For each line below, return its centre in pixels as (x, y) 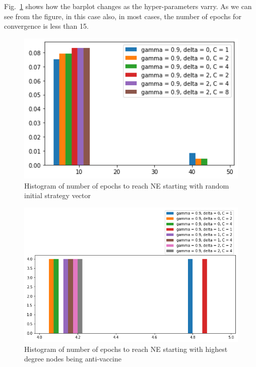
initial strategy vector (57, 195)
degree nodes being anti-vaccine (73, 359)
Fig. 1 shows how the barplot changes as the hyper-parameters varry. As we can (128, 6)
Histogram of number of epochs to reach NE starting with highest (126, 349)
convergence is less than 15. (46, 26)
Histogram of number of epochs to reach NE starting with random (127, 185)
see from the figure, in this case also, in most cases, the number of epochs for (123, 16)
